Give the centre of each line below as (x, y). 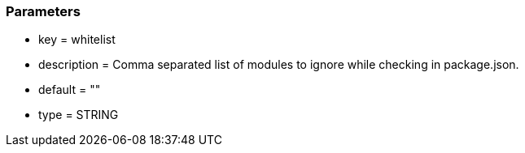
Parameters (43, 11)
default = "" (70, 90)
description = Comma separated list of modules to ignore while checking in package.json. (279, 65)
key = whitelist (77, 40)
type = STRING (79, 115)
